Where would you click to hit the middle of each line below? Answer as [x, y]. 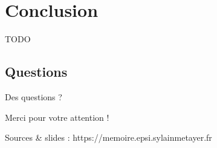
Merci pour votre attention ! [57, 117]
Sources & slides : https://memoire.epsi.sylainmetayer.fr [108, 137]
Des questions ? [34, 96]
